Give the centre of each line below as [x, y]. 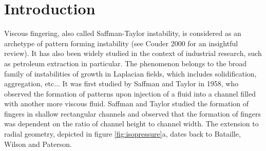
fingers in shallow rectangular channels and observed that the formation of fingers [132, 113]
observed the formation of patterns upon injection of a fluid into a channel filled [130, 93]
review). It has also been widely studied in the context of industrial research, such [133, 53]
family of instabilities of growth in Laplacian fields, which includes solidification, [130, 73]
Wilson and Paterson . [38, 144]
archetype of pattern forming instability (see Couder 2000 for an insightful [121, 43]
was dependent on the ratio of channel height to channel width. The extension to [131, 124]
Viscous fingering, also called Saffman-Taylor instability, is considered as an [123, 33]
